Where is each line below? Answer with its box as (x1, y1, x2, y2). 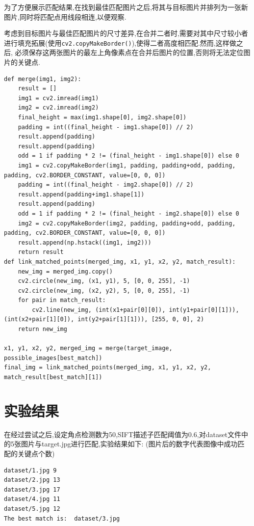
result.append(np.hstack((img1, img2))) (18, 239, 152, 246)
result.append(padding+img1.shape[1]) (18, 191, 145, 198)
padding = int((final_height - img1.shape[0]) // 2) (18, 123, 194, 131)
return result (18, 249, 64, 256)
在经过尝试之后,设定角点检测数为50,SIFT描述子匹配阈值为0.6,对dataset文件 (4, 429, 242, 439)
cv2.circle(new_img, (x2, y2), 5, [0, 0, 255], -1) (18, 287, 190, 294)
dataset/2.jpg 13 (4, 476, 60, 484)
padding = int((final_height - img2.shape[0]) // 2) (18, 181, 194, 189)
